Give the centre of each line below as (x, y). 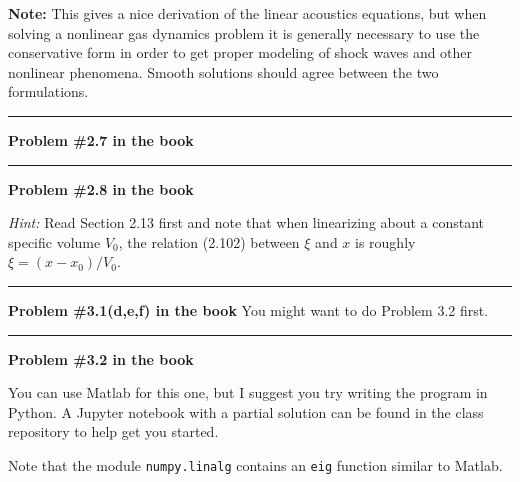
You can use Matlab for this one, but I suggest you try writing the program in (248, 392)
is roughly (385, 241)
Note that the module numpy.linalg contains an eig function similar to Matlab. (255, 464)
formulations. (48, 91)
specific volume (54, 241)
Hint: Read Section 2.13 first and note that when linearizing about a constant (246, 222)
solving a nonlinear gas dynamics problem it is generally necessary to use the (244, 32)
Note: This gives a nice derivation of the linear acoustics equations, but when (247, 13)
